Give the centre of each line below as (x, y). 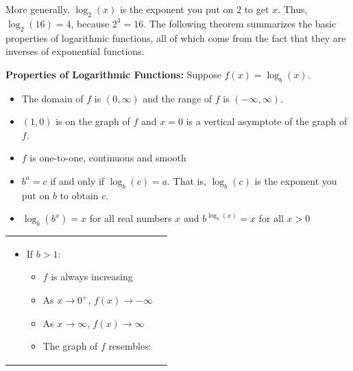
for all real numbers (131, 218)
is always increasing (92, 277)
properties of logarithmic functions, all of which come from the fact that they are (176, 37)
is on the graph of (93, 121)
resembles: (130, 346)
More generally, (38, 9)
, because (90, 23)
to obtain (79, 195)
